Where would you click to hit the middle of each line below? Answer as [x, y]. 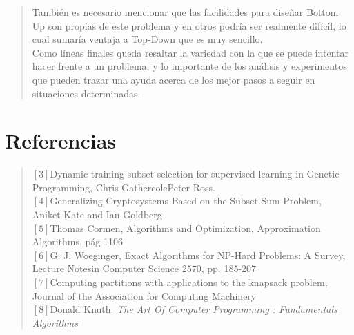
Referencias [61, 141]
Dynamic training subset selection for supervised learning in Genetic [195, 174]
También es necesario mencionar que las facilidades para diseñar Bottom [185, 12]
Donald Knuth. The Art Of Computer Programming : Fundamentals [194, 309]
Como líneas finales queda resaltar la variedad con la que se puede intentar [190, 52]
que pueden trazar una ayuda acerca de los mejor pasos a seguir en [174, 79]
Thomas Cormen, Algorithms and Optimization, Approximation [185, 228]
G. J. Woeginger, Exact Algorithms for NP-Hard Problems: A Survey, [198, 255]
